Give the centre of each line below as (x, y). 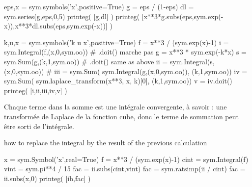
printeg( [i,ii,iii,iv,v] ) (36, 90)
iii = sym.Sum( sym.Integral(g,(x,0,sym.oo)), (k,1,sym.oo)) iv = (151, 71)
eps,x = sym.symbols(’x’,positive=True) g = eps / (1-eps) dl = (99, 6)
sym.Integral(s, (192, 61)
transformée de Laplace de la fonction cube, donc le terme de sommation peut (121, 116)
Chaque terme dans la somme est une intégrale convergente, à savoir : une (115, 107)
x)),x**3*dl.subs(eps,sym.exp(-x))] (56, 26)
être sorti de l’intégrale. (39, 126)
